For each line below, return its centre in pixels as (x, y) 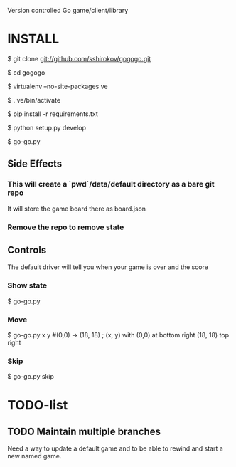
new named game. (34, 456)
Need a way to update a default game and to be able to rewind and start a (116, 448)
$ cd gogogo (26, 72)
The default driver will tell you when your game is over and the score (108, 267)
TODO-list (38, 405)
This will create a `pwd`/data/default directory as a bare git (111, 184)
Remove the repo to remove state (66, 227)
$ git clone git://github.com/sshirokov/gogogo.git (79, 58)
